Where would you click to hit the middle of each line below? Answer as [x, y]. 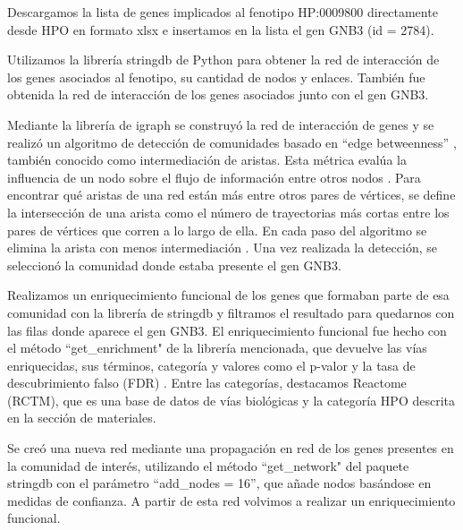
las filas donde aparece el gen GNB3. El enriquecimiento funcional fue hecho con [227, 330]
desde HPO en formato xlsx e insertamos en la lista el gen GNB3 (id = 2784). [221, 29]
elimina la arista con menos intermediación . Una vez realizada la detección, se [222, 248]
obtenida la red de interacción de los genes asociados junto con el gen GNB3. [218, 94]
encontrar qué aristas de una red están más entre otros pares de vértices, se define [231, 195]
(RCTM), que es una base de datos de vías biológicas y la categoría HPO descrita [231, 400]
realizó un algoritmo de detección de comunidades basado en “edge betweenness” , [232, 142]
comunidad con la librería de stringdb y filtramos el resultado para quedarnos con [231, 312]
